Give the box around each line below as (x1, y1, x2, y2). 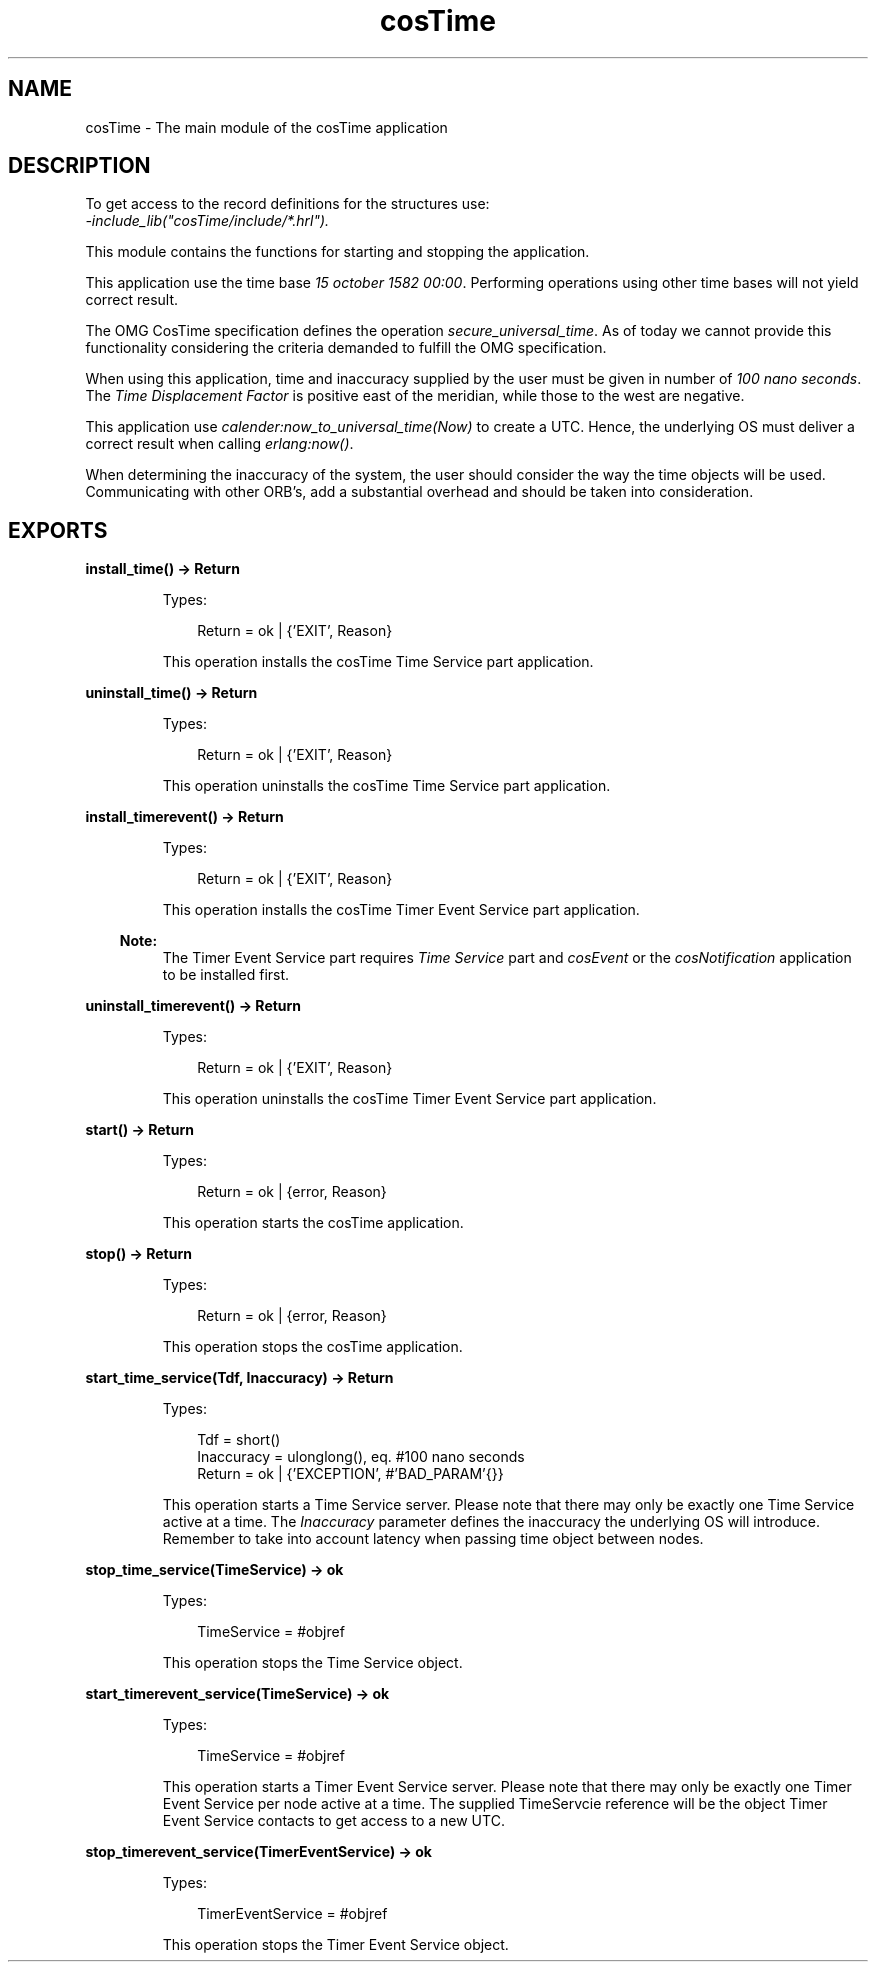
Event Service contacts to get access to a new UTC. (162, 1812, 505, 1830)
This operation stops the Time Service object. (162, 1654, 463, 1672)
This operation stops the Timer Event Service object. (162, 1936, 509, 1954)
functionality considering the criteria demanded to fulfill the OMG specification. (85, 339, 607, 357)
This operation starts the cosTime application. (162, 1214, 464, 1232)
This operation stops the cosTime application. (162, 1338, 463, 1356)
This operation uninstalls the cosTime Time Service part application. (162, 777, 611, 795)
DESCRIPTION (8, 153, 151, 179)
